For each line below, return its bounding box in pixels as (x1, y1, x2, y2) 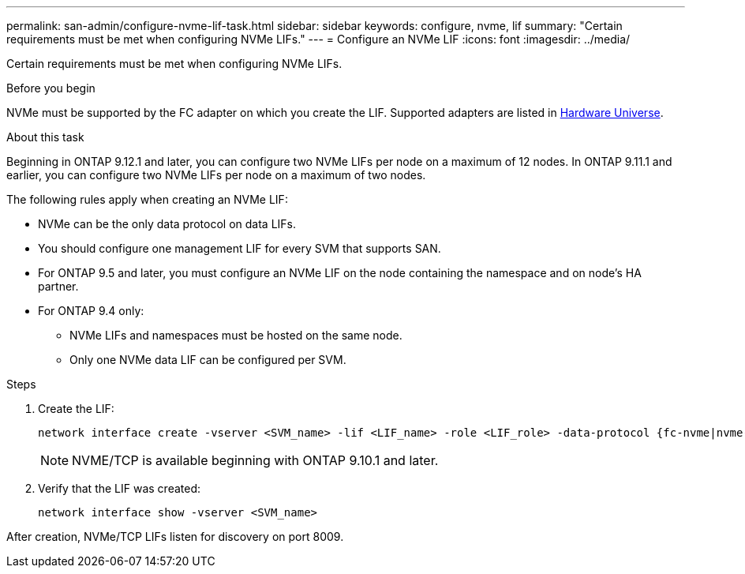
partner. (38, 279, 79, 293)
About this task (6, 130, 84, 144)
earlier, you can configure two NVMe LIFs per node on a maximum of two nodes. (6, 168, 426, 182)
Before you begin (6, 81, 95, 95)
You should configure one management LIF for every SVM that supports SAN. (38, 242, 441, 255)
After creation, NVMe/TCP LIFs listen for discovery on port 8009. (6, 530, 344, 543)
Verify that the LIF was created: (38, 482, 201, 495)
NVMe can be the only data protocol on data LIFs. (38, 217, 297, 231)
